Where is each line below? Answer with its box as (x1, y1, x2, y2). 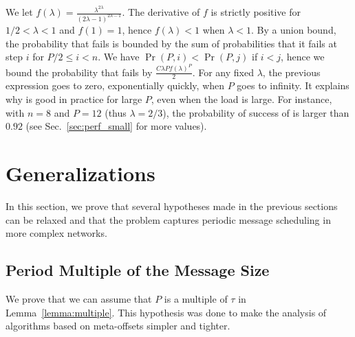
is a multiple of (164, 291, 228, 305)
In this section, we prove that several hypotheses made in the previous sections (6, 198, 338, 213)
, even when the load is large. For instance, (151, 92, 332, 106)
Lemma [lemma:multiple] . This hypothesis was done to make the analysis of (6, 305, 327, 319)
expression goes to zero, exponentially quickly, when (6, 78, 225, 93)
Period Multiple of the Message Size (6, 259, 270, 281)
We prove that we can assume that (6, 291, 152, 305)
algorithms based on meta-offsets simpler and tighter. (6, 318, 230, 333)
